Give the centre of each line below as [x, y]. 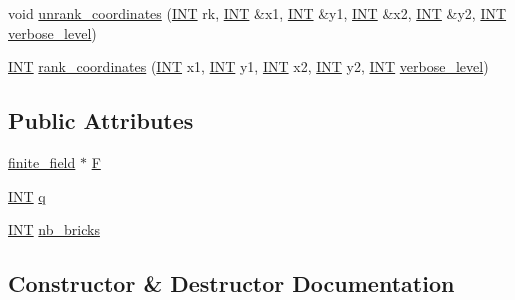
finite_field [42, 161]
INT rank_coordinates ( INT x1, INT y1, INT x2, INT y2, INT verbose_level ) [248, 66]
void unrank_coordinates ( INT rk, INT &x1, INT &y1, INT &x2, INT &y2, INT [257, 13]
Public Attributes [101, 120]
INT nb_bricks [54, 229]
